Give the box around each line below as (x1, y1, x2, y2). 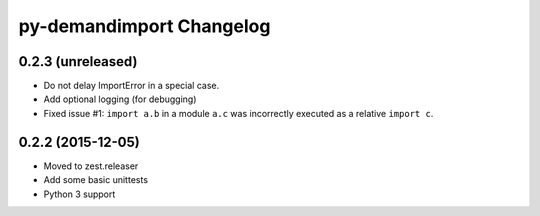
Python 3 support (43, 188, 116, 200)
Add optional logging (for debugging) (43, 93, 197, 105)
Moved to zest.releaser (43, 160, 139, 172)
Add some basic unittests (43, 174, 149, 186)
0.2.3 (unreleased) (18, 53, 138, 70)
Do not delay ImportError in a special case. (43, 80, 220, 92)
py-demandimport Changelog (18, 15, 271, 37)
